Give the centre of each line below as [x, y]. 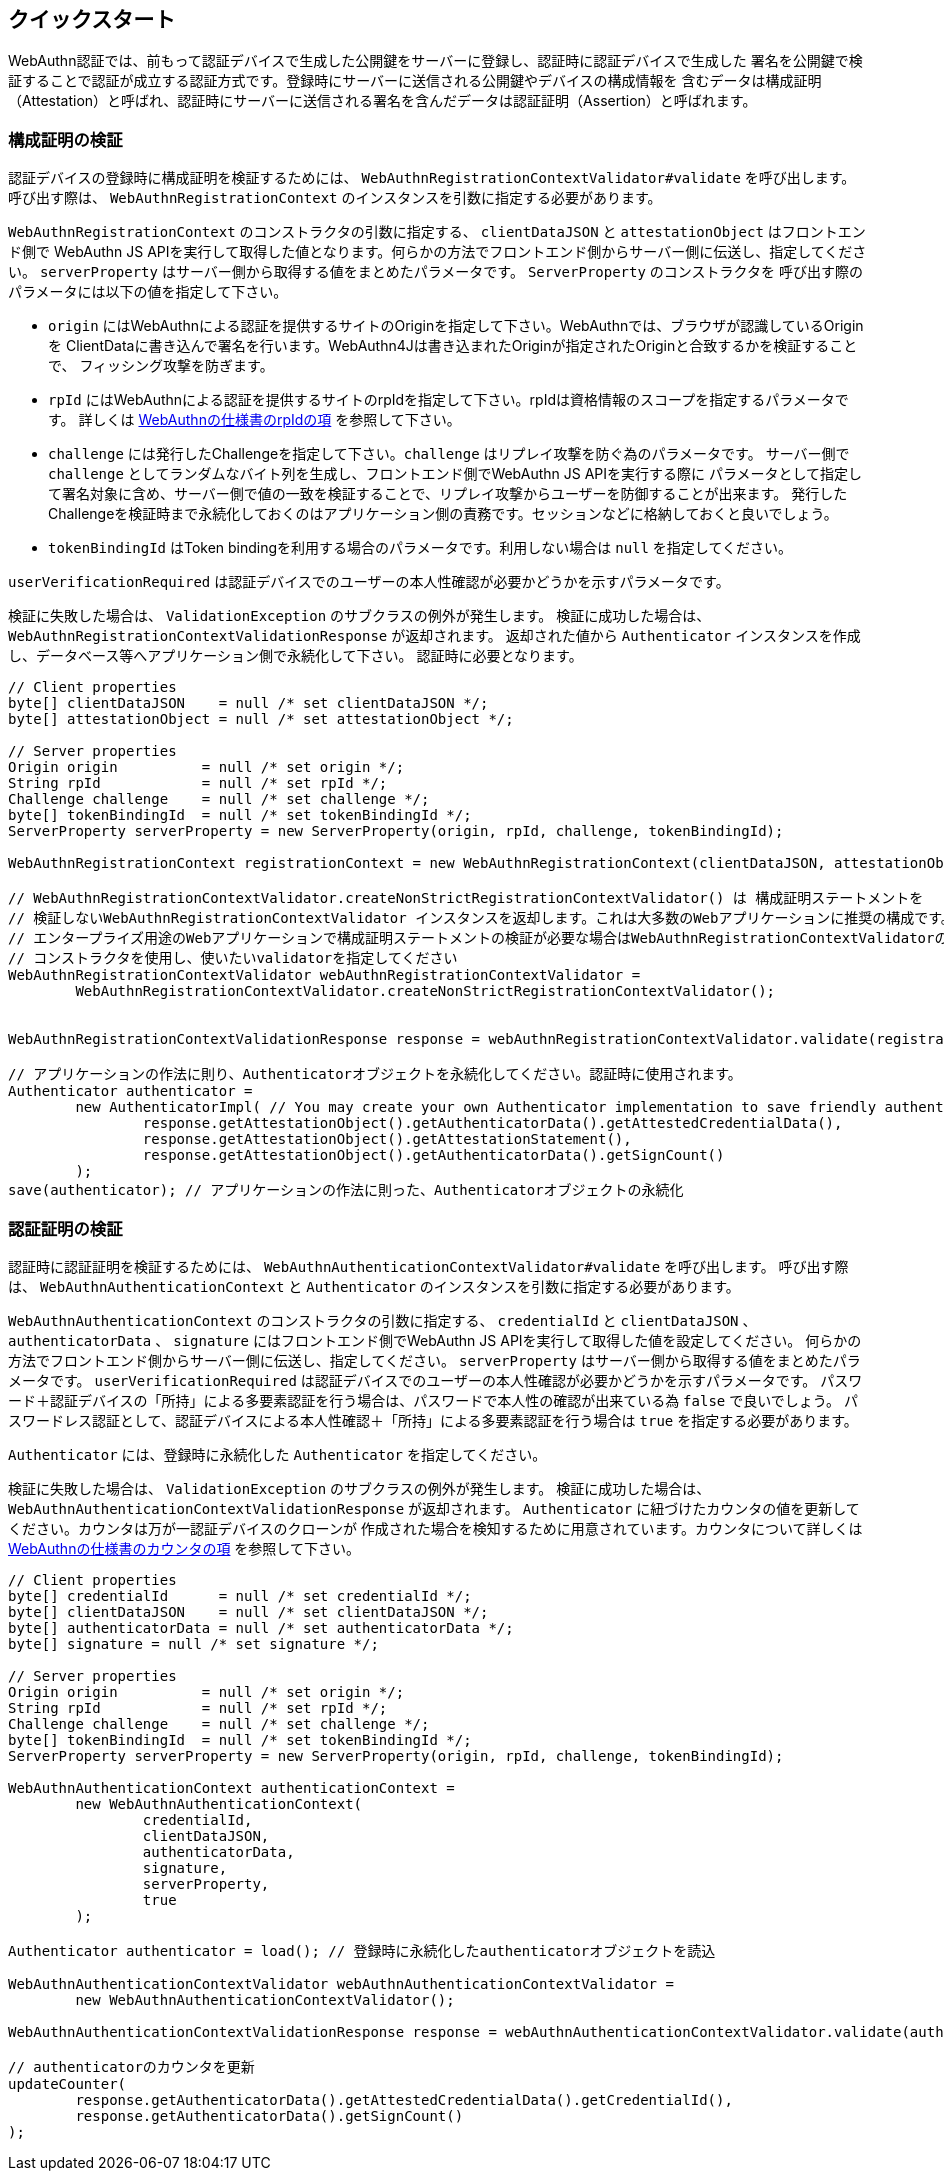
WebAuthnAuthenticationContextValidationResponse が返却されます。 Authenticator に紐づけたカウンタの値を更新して [434, 1508]
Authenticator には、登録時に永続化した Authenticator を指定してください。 [277, 1454]
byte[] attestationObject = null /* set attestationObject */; [261, 719]
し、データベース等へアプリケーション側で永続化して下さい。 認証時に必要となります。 [295, 656]
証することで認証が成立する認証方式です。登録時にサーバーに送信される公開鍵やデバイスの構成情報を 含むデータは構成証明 [415, 81]
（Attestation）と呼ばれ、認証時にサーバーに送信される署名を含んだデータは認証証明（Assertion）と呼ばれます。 [382, 101]
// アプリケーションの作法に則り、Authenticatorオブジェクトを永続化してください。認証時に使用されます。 [375, 1074]
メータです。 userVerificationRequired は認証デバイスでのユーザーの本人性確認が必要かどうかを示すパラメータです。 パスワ [435, 1380]
